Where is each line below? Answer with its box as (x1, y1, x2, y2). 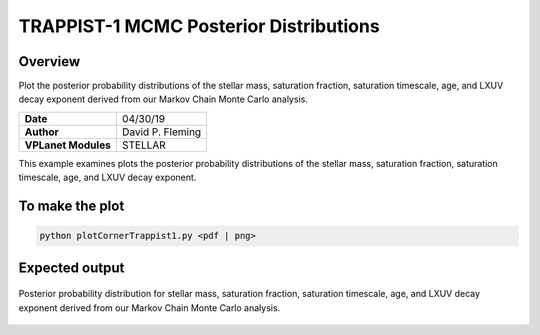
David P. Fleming (121, 125, 202, 139)
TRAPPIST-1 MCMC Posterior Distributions (18, 15, 380, 37)
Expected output (18, 259, 125, 276)
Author (24, 125, 59, 139)
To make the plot (18, 198, 125, 215)
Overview (18, 53, 81, 70)
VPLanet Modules (24, 138, 112, 152)
